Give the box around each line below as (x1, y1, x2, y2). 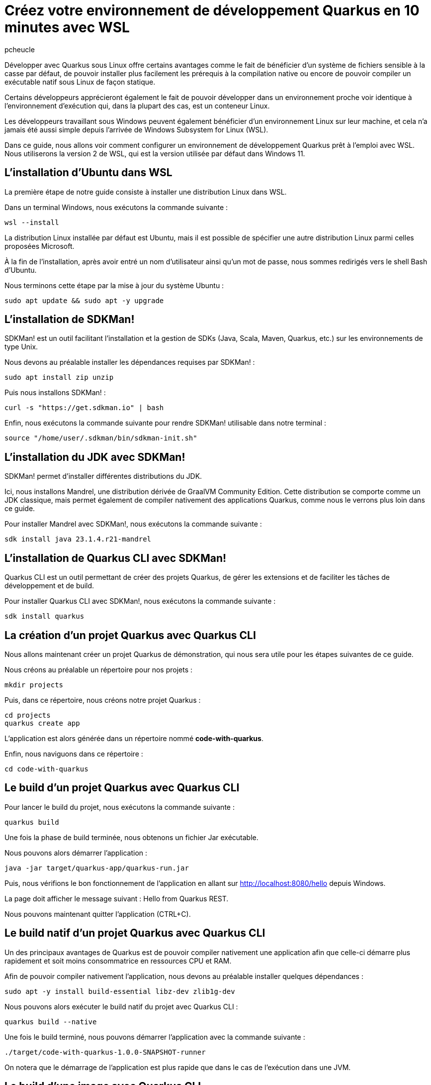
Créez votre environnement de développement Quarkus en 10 (4, 2, 420, 19)
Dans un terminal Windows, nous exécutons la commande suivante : (4, 203, 228, 212)
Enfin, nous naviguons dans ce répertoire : (4, 749, 143, 758)
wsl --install (4, 218, 59, 226)
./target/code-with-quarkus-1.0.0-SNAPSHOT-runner (4, 1048, 206, 1056)
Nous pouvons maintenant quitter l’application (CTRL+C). (4, 909, 191, 918)
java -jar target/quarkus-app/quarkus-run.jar (4, 864, 189, 872)
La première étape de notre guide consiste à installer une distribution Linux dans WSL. (4, 187, 287, 196)
